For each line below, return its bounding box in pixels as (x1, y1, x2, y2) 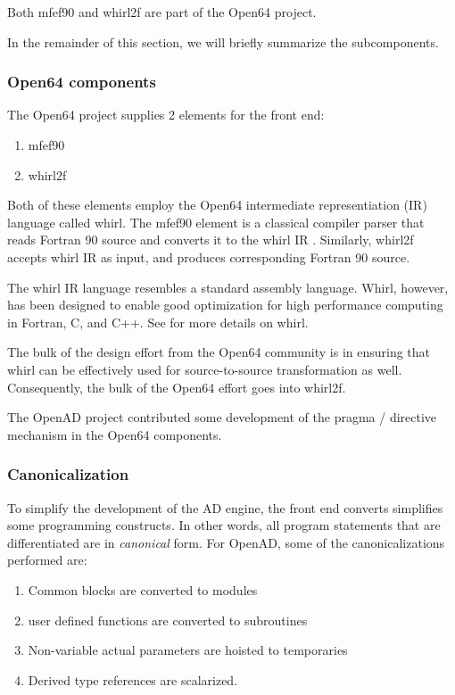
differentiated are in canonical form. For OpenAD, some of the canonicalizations (7, 533, 445, 551)
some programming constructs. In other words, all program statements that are (7, 516, 441, 534)
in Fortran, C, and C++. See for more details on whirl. (7, 312, 309, 331)
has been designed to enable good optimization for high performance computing (7, 295, 443, 314)
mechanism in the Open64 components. (7, 425, 222, 443)
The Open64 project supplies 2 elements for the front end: (7, 105, 325, 124)
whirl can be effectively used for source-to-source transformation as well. (7, 360, 402, 378)
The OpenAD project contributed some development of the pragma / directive (7, 408, 437, 426)
